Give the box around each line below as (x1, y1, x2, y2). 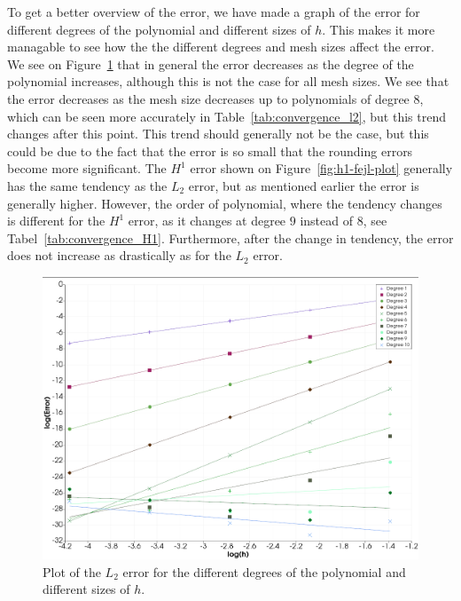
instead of (300, 211, 354, 230)
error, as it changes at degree (128, 211, 286, 230)
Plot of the (43, 562, 101, 581)
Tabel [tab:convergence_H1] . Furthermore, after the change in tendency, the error (7, 228, 454, 247)
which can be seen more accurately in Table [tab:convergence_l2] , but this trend (7, 107, 446, 125)
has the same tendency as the (7, 176, 168, 194)
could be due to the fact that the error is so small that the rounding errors (7, 141, 413, 160)
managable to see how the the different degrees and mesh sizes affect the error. (7, 37, 434, 56)
